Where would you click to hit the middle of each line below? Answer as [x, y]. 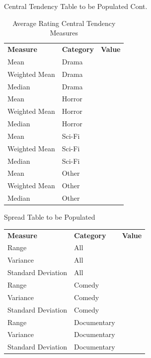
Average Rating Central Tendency [64, 23]
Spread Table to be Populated [50, 217]
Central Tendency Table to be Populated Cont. [76, 6]
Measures [64, 33]
